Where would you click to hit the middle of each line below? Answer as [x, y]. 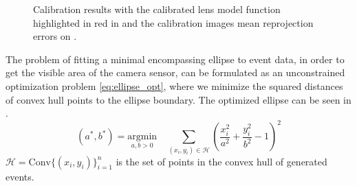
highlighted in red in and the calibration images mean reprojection [173, 22]
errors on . [55, 36]
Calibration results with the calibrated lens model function [157, 9]
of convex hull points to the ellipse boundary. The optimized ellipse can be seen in [178, 99]
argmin [142, 137]
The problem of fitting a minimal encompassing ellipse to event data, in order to [175, 59]
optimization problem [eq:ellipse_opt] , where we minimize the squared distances [174, 85]
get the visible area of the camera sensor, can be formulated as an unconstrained [175, 72]
